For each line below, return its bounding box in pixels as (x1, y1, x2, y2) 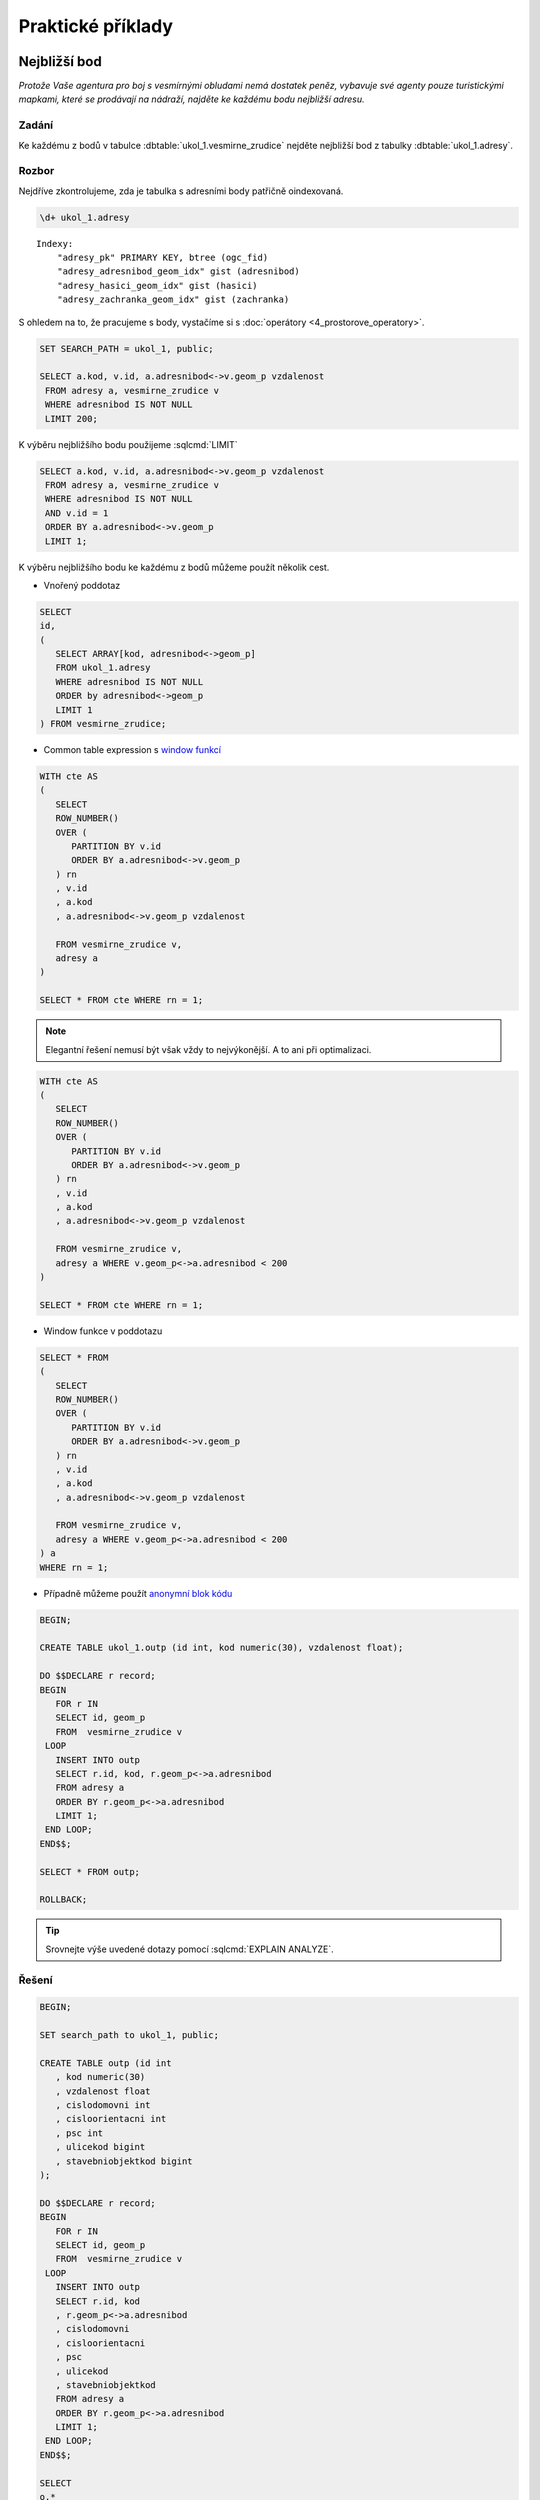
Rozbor (18, 164, 55, 178)
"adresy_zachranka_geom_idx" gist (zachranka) (56, 294, 290, 305)
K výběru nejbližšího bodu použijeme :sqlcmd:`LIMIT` (18, 438, 239, 450)
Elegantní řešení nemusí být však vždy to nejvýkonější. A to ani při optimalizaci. (45, 1043, 372, 1055)
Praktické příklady (18, 15, 174, 37)
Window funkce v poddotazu (43, 1325, 163, 1337)
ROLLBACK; (39, 1894, 88, 1905)
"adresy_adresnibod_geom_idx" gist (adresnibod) (56, 266, 300, 277)
